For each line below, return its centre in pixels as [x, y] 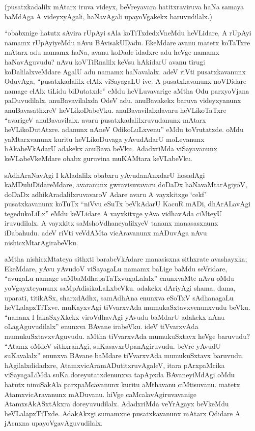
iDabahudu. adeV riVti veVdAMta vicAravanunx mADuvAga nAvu [106, 233]
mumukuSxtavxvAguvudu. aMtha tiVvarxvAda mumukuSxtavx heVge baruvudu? [127, 336]
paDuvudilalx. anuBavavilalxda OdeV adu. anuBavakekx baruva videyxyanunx [123, 100]
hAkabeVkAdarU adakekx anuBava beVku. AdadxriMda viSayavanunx [111, 149]
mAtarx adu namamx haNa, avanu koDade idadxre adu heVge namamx [112, 52]
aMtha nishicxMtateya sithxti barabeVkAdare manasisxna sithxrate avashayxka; [126, 259]
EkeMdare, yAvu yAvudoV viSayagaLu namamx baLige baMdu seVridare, [116, 268]
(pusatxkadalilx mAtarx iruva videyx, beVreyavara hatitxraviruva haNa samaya [124, 6]
